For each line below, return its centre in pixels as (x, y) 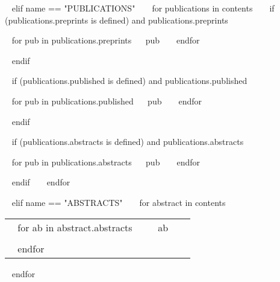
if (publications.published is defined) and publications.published (129, 81)
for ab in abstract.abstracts (75, 227)
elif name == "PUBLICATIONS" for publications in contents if (143, 8)
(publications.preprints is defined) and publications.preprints (117, 20)
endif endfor (41, 182)
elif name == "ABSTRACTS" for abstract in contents (119, 202)
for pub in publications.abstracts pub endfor (106, 162)
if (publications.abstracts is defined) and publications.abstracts (128, 142)
